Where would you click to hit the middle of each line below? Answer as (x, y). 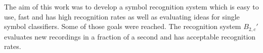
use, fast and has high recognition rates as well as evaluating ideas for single (122, 16)
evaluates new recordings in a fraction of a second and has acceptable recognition (130, 36)
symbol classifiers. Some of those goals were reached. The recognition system (123, 26)
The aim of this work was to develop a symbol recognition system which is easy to (131, 6)
